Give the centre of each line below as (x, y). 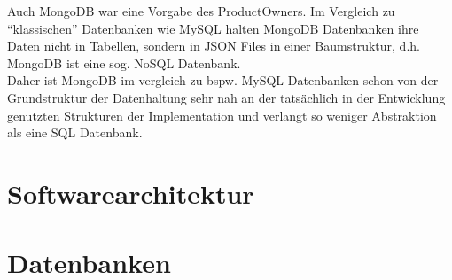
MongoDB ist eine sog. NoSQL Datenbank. (124, 62)
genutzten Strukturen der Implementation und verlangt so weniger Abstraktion (222, 115)
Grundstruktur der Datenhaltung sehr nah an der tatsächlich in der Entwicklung (226, 97)
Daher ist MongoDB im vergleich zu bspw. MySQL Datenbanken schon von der (223, 80)
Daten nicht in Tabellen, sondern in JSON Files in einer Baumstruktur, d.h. (214, 46)
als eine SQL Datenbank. (75, 132)
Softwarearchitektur (131, 193)
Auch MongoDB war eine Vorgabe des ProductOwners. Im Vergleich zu (201, 11)
